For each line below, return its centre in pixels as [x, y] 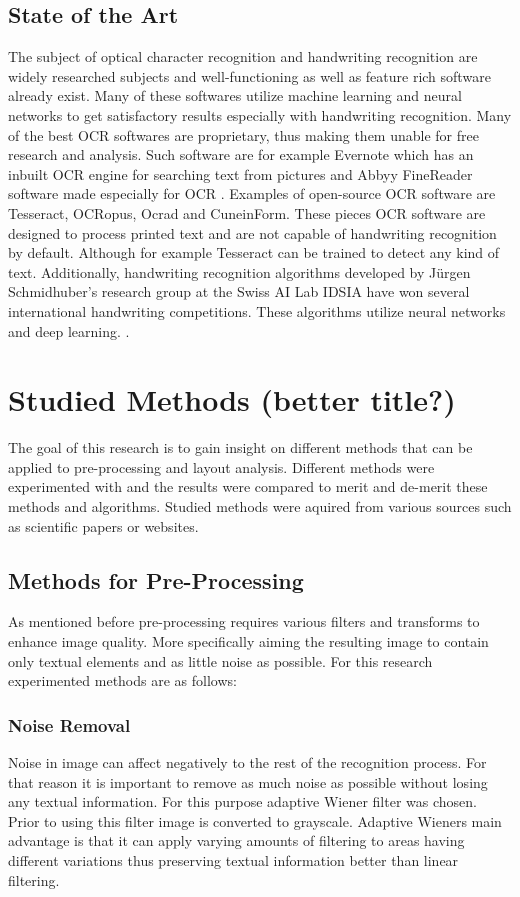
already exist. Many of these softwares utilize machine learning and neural [235, 95]
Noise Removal [69, 724]
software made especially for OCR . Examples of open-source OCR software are [252, 193]
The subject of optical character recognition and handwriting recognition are [243, 56]
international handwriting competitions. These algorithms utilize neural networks [257, 310]
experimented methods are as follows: [122, 680]
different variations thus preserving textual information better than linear [233, 859]
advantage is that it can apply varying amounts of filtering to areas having [236, 840]
